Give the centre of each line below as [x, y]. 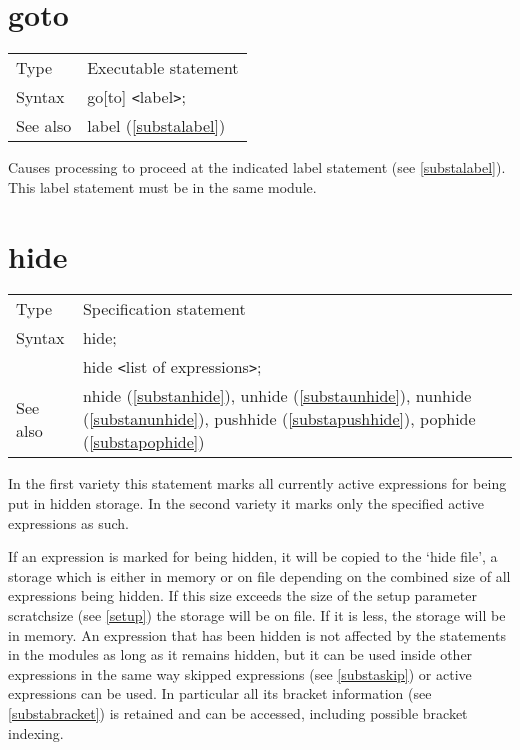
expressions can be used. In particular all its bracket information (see [220, 693]
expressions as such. [68, 522]
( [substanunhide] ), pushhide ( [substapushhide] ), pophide [279, 419]
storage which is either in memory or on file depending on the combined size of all [259, 575]
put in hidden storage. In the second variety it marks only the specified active [246, 503]
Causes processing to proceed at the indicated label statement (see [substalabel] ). [257, 167]
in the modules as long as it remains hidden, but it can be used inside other [240, 654]
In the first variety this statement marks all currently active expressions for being [257, 483]
